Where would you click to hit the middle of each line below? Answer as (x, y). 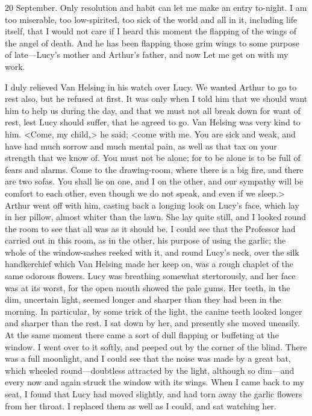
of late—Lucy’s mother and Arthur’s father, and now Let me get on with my (147, 55)
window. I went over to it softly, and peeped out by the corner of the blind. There (156, 346)
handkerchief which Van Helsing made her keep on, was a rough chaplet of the (149, 264)
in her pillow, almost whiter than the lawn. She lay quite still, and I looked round (156, 217)
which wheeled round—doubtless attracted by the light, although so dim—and (150, 370)
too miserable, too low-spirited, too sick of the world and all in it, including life (151, 19)
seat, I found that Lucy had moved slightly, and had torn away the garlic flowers (154, 394)
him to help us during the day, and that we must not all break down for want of (153, 110)
